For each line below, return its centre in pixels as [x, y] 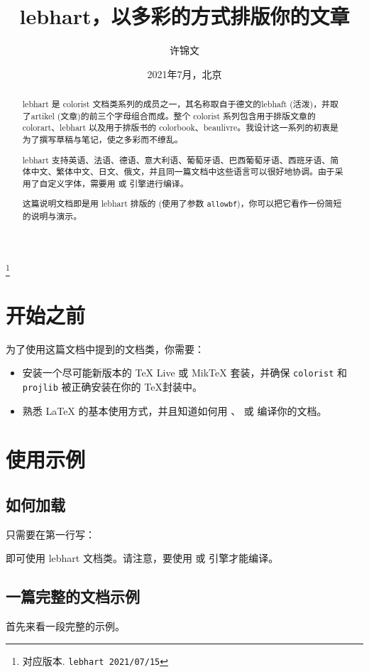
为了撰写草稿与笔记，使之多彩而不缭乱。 [103, 140]
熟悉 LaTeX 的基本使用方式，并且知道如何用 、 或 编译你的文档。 [175, 410]
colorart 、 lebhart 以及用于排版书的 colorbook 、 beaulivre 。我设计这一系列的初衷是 [180, 128]
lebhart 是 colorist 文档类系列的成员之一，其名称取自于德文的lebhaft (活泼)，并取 [180, 104]
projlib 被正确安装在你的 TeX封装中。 [112, 386]
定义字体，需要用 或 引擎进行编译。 [118, 183]
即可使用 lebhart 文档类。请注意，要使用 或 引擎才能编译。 [142, 558]
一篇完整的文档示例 [73, 596]
